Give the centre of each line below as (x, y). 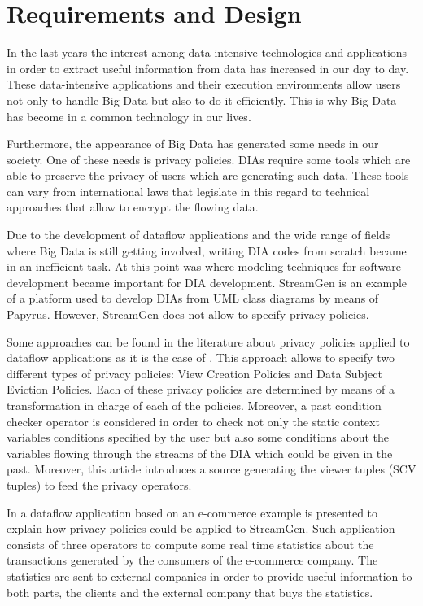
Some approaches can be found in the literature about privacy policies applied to (208, 341)
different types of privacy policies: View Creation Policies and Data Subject (194, 373)
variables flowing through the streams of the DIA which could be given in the (200, 453)
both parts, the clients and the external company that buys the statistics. (190, 592)
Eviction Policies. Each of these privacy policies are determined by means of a (201, 389)
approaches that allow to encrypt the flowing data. (133, 207)
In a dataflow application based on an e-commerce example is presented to (192, 512)
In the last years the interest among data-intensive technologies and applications (207, 52)
